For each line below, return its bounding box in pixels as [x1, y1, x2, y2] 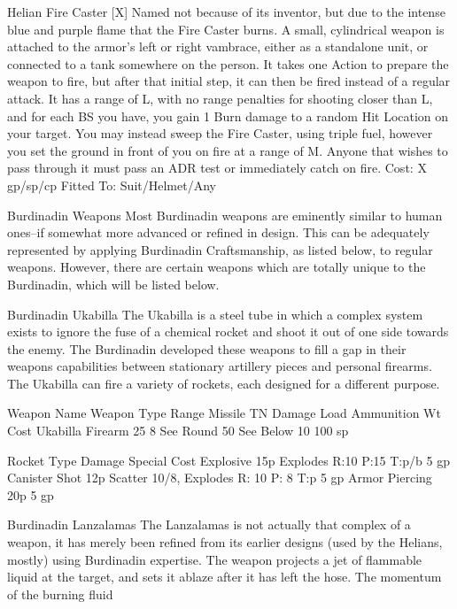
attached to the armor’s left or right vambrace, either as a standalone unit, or [7, 37, 429, 56]
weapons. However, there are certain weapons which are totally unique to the [7, 258, 426, 276]
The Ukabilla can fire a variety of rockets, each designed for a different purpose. [7, 374, 440, 392]
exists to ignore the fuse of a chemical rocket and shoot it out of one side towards [7, 322, 449, 341]
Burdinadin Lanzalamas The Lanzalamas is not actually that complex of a [7, 515, 411, 534]
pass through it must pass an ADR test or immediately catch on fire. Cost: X [7, 158, 427, 177]
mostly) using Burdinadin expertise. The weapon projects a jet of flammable [7, 550, 422, 568]
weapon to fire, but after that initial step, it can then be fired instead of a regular [7, 72, 451, 90]
